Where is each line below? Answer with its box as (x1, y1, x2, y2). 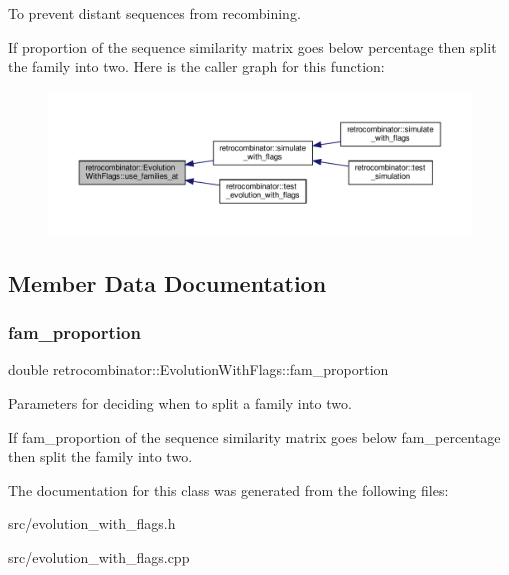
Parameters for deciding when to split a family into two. (8, 393, 352, 414)
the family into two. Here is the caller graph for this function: (8, 56, 385, 77)
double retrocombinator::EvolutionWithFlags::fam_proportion (8, 359, 389, 380)
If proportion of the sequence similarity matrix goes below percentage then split (8, 36, 497, 57)
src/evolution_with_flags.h (8, 513, 176, 534)
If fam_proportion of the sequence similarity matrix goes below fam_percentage (8, 426, 501, 447)
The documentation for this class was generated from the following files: (8, 479, 449, 500)
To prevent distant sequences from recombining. (8, 3, 301, 23)
